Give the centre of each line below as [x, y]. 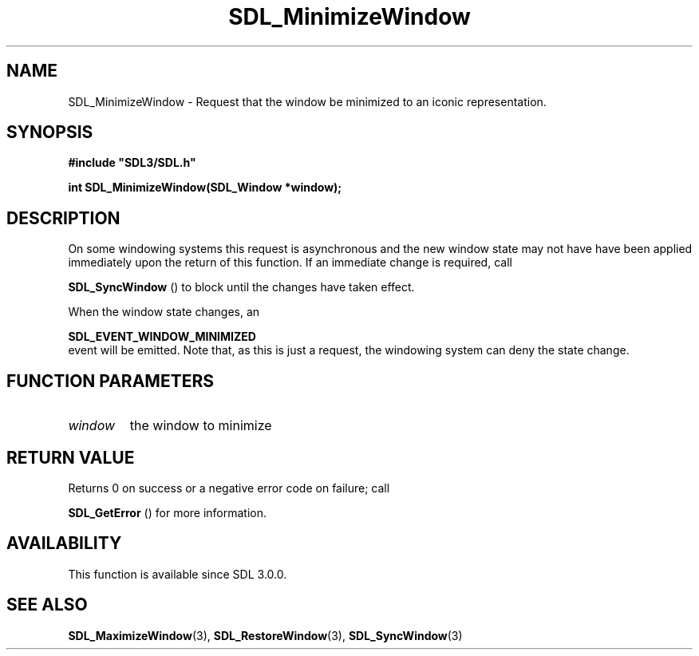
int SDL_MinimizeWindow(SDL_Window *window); [205, 188]
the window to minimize [201, 426]
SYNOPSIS [50, 132]
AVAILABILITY [64, 543]
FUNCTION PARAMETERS [110, 381]
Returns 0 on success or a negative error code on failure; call [229, 488]
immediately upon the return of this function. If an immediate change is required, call [290, 263]
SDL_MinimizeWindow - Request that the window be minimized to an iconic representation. [307, 101]
